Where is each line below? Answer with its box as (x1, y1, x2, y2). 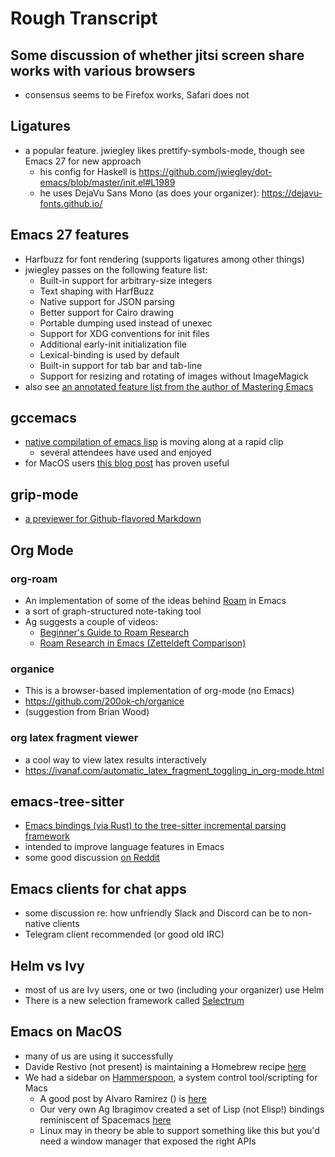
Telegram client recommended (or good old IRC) (24, 928, 225, 941)
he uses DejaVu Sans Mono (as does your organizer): (39, 187, 260, 199)
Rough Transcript (10, 7, 158, 30)
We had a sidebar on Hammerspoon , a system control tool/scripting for (24, 1071, 318, 1083)
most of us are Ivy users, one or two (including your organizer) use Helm (24, 983, 325, 996)
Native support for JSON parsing (39, 295, 175, 307)
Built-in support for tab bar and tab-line (39, 359, 203, 371)
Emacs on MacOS (10, 1023, 123, 1041)
